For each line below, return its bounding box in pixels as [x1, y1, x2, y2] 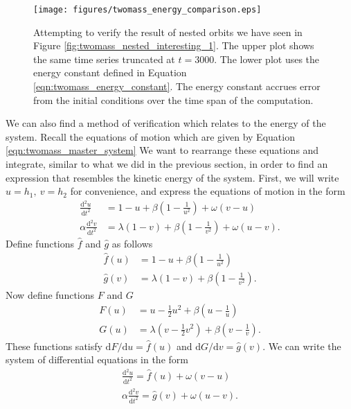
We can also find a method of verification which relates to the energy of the [6, 116, 326, 130]
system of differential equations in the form [6, 352, 188, 367]
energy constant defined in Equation [33, 65, 187, 80]
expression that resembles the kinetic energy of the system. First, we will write [6, 170, 339, 184]
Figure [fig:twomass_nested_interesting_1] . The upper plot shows [33, 38, 314, 53]
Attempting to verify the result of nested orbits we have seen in [33, 24, 303, 39]
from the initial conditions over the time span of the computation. [33, 92, 314, 107]
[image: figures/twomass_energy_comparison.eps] [33, 5, 262, 15]
